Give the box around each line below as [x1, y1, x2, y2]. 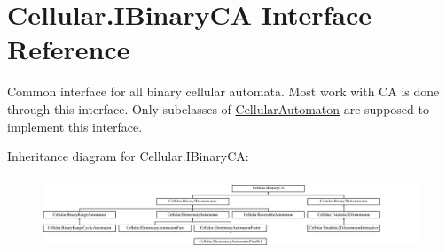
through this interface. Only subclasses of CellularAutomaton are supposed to [7, 99, 429, 118]
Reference [7, 31, 130, 67]
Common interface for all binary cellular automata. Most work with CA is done [7, 82, 440, 101]
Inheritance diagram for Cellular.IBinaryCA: [7, 147, 249, 165]
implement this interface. [7, 117, 143, 135]
